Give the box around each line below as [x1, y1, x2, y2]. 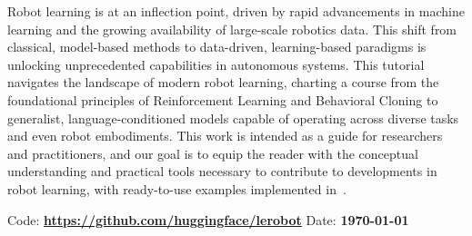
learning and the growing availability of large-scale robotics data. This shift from [7, 19, 457, 38]
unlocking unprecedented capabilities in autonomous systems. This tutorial [7, 54, 425, 74]
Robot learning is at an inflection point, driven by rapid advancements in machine [7, 2, 465, 20]
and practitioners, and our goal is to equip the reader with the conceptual [7, 143, 418, 162]
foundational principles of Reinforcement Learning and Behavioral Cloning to [7, 90, 438, 109]
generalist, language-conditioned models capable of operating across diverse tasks [7, 108, 459, 127]
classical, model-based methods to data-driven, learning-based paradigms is [7, 37, 427, 56]
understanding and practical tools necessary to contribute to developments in [7, 162, 437, 181]
